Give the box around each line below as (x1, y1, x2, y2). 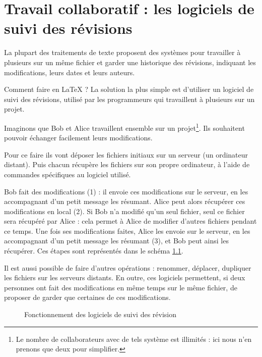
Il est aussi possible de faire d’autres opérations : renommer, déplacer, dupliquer (4, 262, 251, 273)
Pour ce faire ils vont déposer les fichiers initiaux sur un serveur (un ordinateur (4, 149, 248, 160)
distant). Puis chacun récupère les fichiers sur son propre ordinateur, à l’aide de (4, 159, 250, 170)
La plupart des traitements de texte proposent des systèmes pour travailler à (4, 47, 241, 58)
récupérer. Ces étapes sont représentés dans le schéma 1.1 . (4, 245, 183, 256)
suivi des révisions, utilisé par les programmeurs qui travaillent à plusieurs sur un (4, 93, 255, 104)
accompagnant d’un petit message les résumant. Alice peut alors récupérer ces (4, 196, 245, 207)
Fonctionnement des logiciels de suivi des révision (24, 309, 176, 320)
